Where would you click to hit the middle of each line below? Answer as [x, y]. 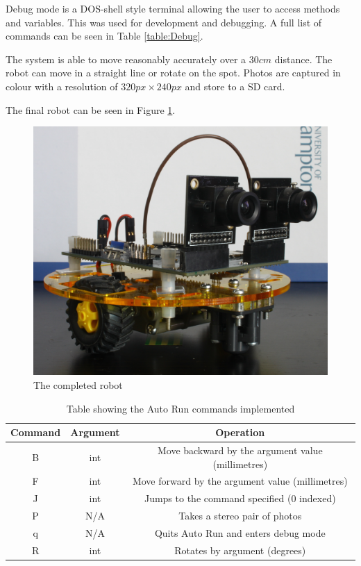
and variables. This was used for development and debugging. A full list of [164, 22]
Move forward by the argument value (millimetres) [240, 481]
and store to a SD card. [235, 86]
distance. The [303, 59]
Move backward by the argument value [240, 450]
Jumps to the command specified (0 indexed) [240, 498]
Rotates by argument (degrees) [240, 550]
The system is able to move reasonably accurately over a [126, 59]
